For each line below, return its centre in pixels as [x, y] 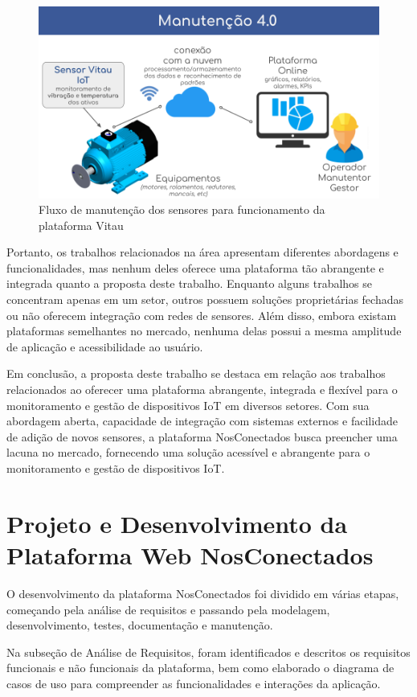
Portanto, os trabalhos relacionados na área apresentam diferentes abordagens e [202, 252]
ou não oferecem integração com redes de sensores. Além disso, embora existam [202, 315]
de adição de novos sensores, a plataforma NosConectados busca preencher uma [202, 436]
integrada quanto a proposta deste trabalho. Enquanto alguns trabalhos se [190, 283]
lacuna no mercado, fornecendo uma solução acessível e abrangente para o [188, 452]
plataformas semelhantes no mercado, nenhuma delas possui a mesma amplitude [204, 331]
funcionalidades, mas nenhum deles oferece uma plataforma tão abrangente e [195, 267]
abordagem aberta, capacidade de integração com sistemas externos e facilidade [202, 421]
